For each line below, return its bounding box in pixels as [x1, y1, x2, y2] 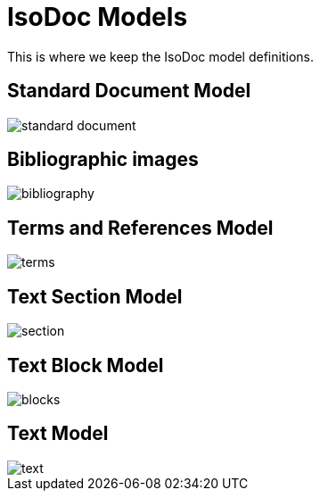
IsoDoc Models [7, 2, 188, 32]
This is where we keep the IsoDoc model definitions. [7, 48, 314, 64]
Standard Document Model [7, 79, 251, 103]
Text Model [7, 422, 109, 445]
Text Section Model [7, 285, 183, 308]
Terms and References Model [7, 216, 274, 239]
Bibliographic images [7, 148, 199, 171]
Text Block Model [7, 353, 164, 377]
